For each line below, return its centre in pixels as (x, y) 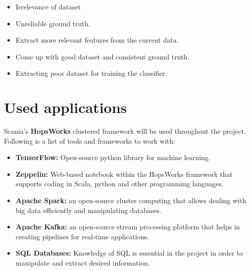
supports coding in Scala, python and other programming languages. (120, 184)
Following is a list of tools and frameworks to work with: (90, 140)
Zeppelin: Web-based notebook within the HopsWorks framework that (124, 174)
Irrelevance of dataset (48, 6)
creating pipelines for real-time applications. (82, 236)
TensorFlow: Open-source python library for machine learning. (113, 157)
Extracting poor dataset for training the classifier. (91, 73)
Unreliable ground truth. (53, 23)
